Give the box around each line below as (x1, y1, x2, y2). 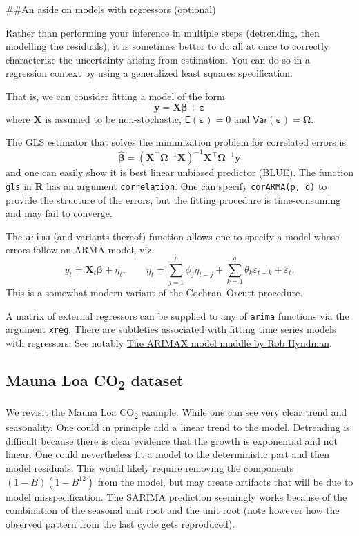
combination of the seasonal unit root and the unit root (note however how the (6, 503, 340, 517)
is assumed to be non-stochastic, (45, 111, 182, 126)
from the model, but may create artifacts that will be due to (97, 474, 353, 488)
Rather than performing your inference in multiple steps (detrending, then (6, 25, 320, 39)
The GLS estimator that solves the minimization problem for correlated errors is (6, 135, 346, 149)
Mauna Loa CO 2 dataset (6, 369, 184, 394)
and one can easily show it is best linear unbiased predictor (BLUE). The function (6, 165, 353, 180)
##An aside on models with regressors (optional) (6, 2, 216, 16)
